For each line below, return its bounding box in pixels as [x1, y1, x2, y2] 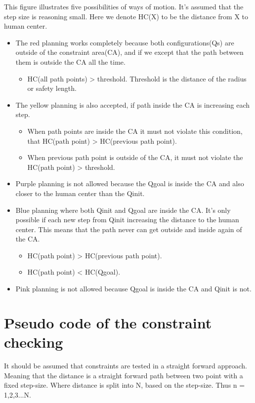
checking [4, 332, 63, 352]
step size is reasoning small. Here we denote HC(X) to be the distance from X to [4, 11, 248, 21]
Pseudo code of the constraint [4, 312, 212, 332]
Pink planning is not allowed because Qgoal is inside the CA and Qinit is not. [15, 283, 252, 294]
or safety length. [27, 83, 77, 93]
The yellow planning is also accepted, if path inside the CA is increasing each [15, 99, 250, 110]
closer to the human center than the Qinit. [15, 188, 145, 198]
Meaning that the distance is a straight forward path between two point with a [4, 370, 243, 380]
